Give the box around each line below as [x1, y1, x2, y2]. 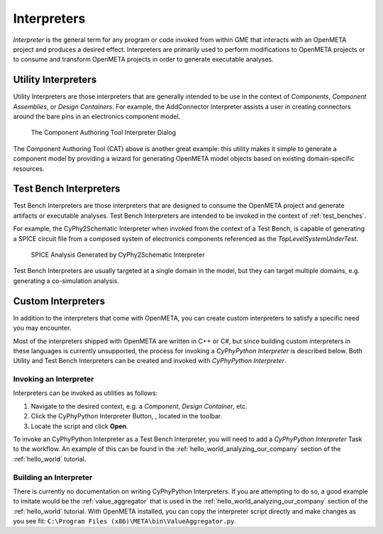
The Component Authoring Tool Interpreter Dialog [30, 128, 177, 137]
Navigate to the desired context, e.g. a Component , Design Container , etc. [30, 401, 248, 411]
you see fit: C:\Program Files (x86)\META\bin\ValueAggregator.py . [13, 517, 237, 525]
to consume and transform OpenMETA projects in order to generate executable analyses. [13, 55, 274, 64]
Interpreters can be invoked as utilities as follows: [13, 389, 158, 397]
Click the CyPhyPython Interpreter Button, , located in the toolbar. [30, 412, 223, 421]
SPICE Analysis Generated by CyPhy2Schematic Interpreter [30, 250, 205, 259]
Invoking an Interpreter [13, 374, 94, 384]
